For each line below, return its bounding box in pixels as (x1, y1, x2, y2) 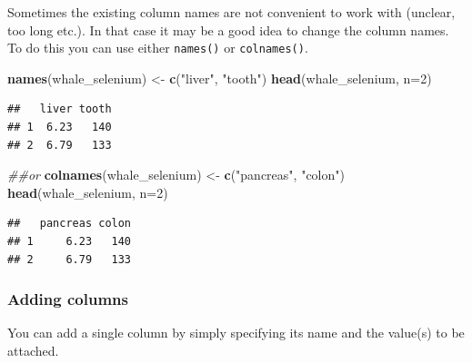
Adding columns (7, 288, 128, 310)
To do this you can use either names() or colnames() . (7, 38, 308, 57)
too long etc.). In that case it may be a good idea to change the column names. (7, 20, 449, 39)
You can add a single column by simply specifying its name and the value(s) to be (7, 323, 465, 342)
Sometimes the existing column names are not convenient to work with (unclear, (7, 3, 456, 21)
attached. (7, 341, 59, 359)
